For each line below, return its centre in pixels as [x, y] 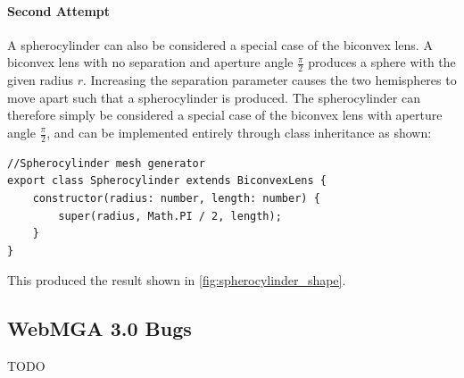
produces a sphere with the [382, 62]
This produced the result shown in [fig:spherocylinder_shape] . [177, 280]
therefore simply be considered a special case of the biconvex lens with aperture [225, 115]
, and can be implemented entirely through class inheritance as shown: [239, 132]
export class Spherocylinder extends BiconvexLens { [167, 181]
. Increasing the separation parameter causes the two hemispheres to [270, 80]
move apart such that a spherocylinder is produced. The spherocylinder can [214, 97]
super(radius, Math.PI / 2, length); [170, 216]
